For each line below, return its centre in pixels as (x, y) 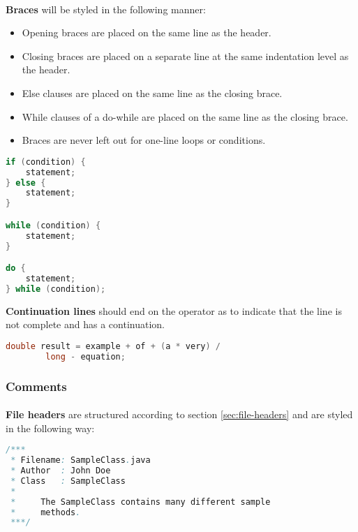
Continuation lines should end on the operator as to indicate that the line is (174, 310)
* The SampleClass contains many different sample (141, 502)
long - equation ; (85, 356)
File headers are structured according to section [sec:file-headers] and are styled (179, 414)
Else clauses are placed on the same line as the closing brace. (152, 93)
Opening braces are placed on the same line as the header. (147, 32)
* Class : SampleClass (68, 481)
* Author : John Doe (61, 471)
